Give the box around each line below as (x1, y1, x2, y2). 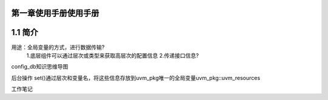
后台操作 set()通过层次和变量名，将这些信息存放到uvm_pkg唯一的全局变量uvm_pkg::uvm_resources (11, 74, 261, 81)
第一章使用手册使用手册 (11, 8, 100, 18)
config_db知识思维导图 (11, 63, 69, 70)
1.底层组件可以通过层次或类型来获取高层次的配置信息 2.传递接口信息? (26, 52, 199, 59)
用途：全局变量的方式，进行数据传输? (11, 43, 105, 51)
